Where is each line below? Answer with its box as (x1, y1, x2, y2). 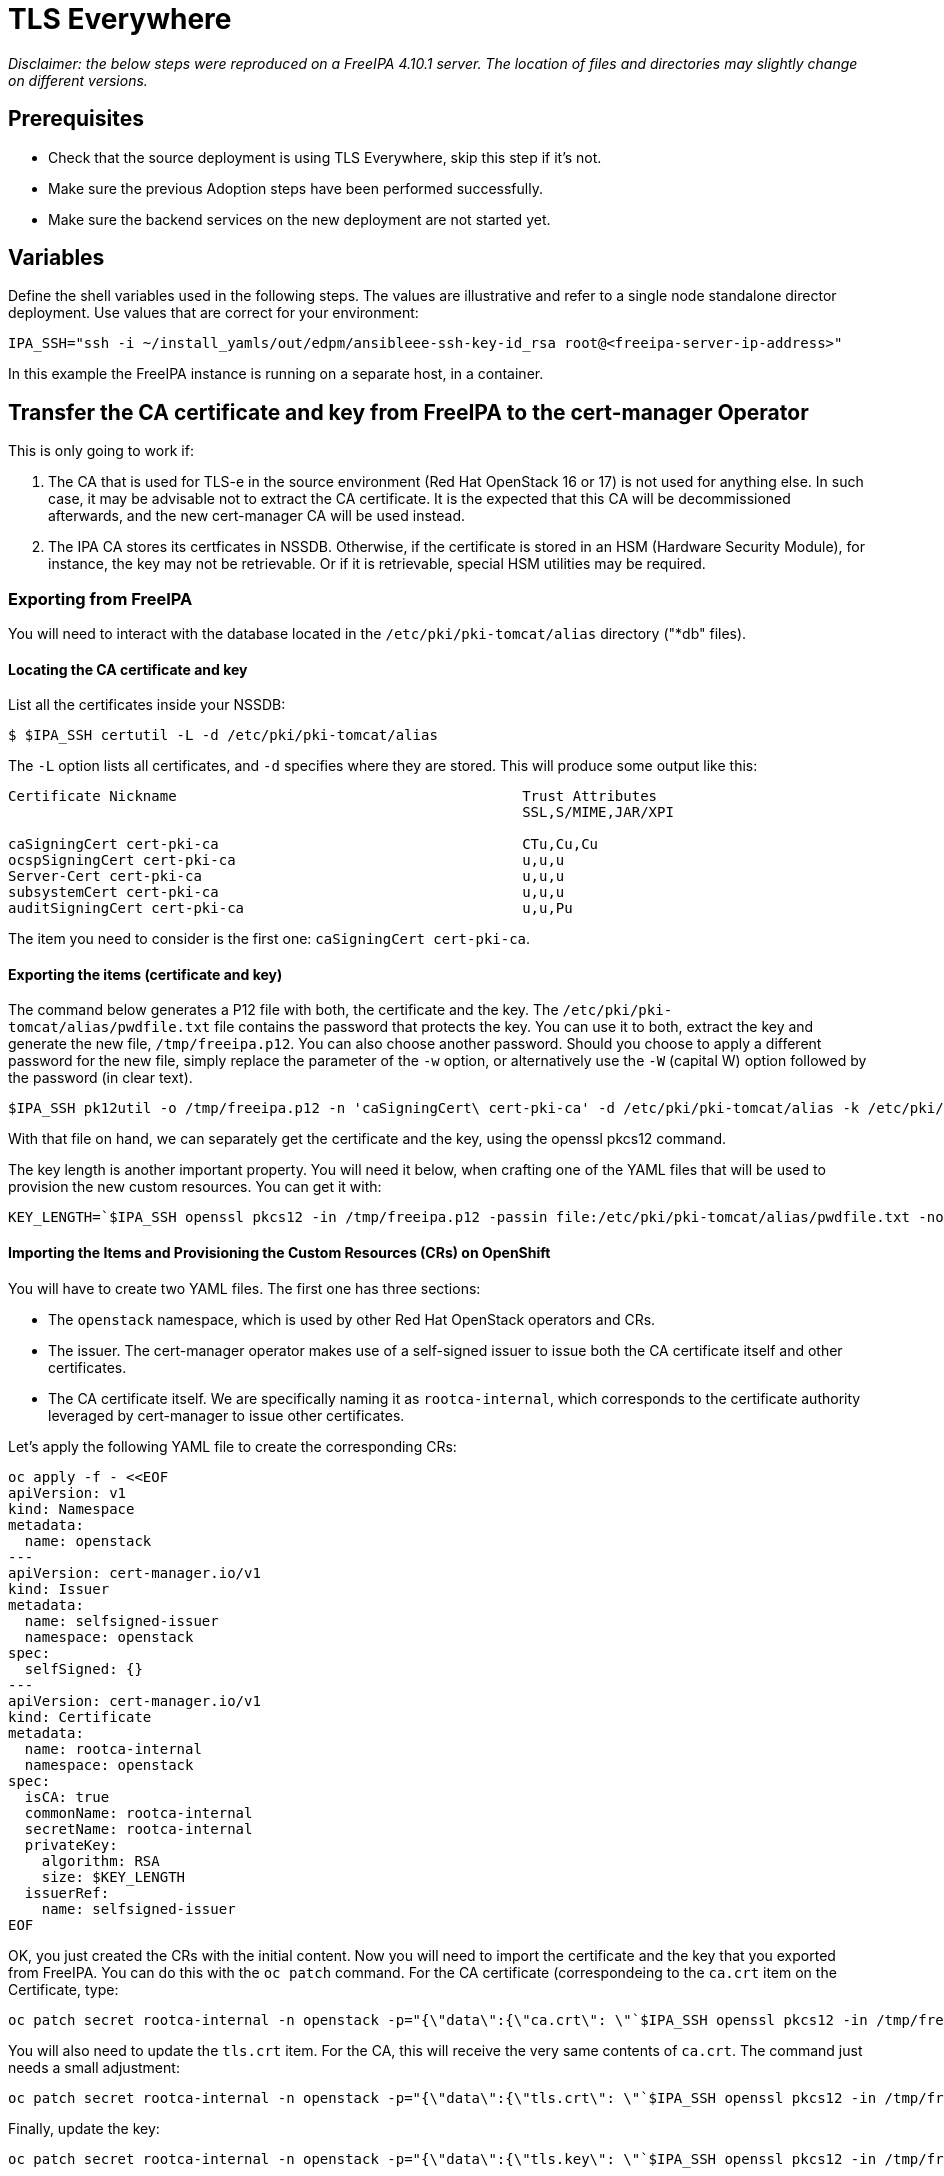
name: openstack (24, 1532, 152, 1549)
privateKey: (24, 1836, 118, 1853)
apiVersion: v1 (8, 1484, 127, 1501)
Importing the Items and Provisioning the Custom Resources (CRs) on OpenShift (8, 1244, 551, 1262)
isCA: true (24, 1788, 110, 1805)
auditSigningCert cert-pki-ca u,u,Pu (8, 900, 573, 917)
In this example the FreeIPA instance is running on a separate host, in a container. (8, 365, 544, 383)
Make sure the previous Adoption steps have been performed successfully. (48, 179, 543, 197)
